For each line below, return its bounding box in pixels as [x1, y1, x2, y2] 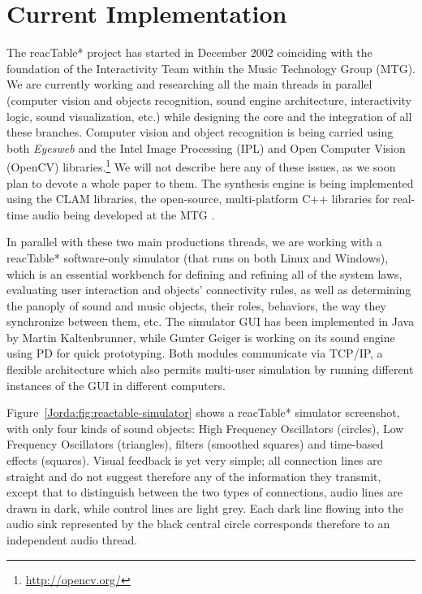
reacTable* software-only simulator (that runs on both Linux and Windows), [6, 249, 389, 266]
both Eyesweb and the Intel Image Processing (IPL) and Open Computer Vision [6, 139, 406, 156]
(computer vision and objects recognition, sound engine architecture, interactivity [6, 91, 412, 108]
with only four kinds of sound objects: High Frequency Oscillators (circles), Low [6, 419, 404, 436]
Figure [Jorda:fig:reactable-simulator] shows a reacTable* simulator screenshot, [6, 404, 400, 421]
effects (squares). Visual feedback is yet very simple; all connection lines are [6, 452, 382, 469]
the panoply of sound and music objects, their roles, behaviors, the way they [6, 297, 386, 314]
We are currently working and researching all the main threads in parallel [6, 76, 372, 93]
